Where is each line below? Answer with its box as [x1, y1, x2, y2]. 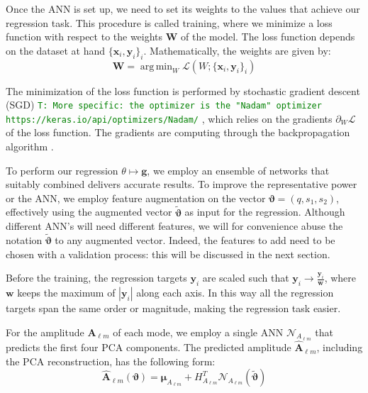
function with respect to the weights [6, 29, 163, 44]
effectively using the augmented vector [6, 204, 172, 219]
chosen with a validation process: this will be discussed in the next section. [6, 246, 330, 261]
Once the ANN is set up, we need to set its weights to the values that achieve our [6, 1, 360, 16]
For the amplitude [6, 324, 84, 339]
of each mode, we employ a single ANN [113, 324, 284, 339]
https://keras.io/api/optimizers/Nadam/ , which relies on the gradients [6, 111, 333, 126]
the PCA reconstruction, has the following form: [6, 353, 216, 368]
